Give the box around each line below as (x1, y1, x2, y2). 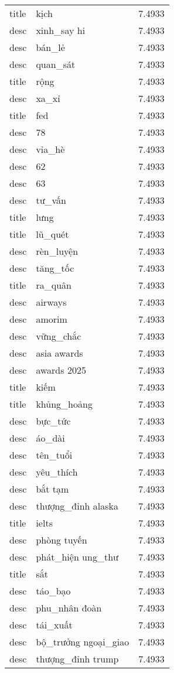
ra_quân (36, 278, 71, 292)
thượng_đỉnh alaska (36, 499, 118, 513)
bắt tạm (36, 482, 69, 496)
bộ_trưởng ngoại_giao (36, 635, 129, 648)
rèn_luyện (36, 244, 79, 258)
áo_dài (36, 431, 65, 445)
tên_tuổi (36, 448, 73, 462)
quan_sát (36, 57, 76, 71)
